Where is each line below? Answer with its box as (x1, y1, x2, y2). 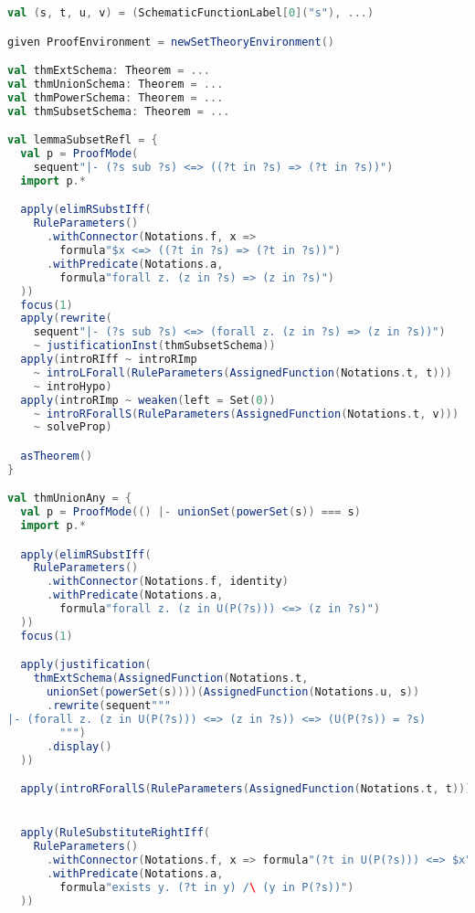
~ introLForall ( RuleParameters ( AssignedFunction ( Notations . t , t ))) (33, 366, 452, 379)
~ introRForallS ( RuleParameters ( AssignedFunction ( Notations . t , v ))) (33, 407, 459, 420)
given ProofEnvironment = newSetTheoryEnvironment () (7, 35, 334, 48)
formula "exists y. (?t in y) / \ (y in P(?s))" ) (59, 880, 354, 894)
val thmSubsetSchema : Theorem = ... (7, 104, 230, 118)
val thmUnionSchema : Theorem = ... (7, 77, 224, 90)
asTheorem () (20, 449, 93, 462)
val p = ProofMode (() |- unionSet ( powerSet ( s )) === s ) (20, 505, 361, 519)
